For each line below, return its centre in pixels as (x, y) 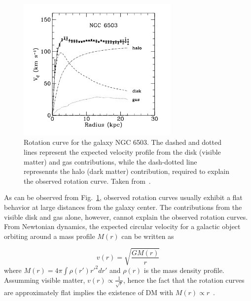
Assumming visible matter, (45, 280)
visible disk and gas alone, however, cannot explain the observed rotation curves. (126, 217)
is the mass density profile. (184, 270)
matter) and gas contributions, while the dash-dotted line (110, 161)
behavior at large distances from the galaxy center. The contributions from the (123, 207)
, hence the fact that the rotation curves (184, 280)
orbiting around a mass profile (50, 236)
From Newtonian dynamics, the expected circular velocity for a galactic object (122, 226)
